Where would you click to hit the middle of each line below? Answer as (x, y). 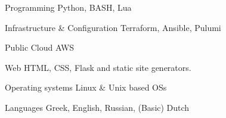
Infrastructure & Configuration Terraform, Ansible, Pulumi (113, 27)
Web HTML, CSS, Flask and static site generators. (98, 67)
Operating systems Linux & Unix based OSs (86, 87)
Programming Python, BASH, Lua (68, 7)
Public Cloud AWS (40, 47)
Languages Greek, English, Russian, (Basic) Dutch (97, 107)
